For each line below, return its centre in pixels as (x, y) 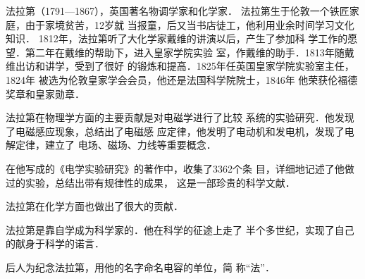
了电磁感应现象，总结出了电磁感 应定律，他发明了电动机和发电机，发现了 (175, 131)
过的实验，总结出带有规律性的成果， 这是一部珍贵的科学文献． (150, 182)
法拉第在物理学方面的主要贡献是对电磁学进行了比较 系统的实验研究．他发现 (180, 117)
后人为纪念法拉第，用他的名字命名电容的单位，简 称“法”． (140, 267)
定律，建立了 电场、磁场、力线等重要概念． (116, 145)
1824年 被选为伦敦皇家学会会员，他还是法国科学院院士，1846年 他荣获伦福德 (182, 79)
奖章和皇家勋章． (45, 93)
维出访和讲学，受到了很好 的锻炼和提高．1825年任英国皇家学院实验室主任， (180, 66)
